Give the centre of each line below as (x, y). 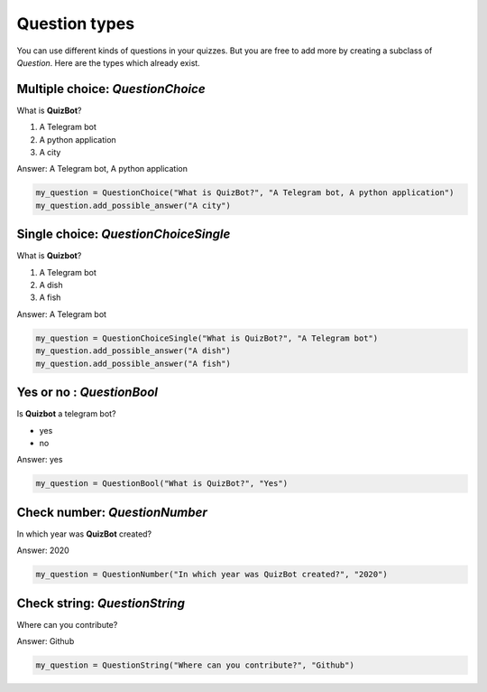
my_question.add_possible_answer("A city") (133, 205)
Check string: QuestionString (101, 603)
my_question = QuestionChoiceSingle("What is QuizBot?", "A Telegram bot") (207, 338)
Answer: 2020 (43, 550)
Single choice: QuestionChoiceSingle (124, 234)
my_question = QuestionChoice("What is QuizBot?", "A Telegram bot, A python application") (245, 193)
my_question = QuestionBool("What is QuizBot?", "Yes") (162, 484)
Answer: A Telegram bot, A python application (102, 169)
